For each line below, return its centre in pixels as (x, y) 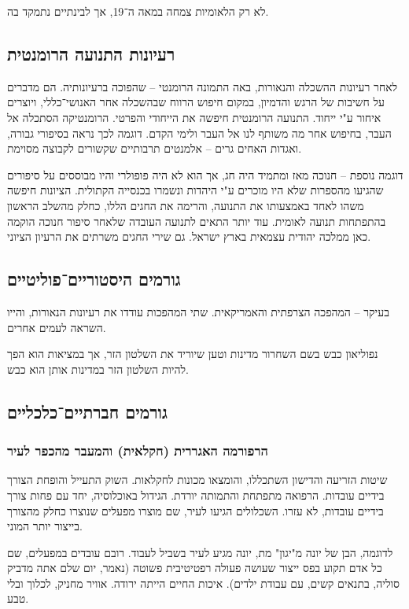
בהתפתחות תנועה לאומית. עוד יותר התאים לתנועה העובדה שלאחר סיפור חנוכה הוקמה (197, 221)
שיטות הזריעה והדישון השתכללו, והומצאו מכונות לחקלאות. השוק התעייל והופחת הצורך (197, 480)
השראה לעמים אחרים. (57, 327)
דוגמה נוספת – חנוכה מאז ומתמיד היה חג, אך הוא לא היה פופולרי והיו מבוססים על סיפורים (205, 174)
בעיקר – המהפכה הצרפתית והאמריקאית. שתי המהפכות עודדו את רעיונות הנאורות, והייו (198, 311)
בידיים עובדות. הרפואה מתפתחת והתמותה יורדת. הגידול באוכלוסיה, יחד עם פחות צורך (196, 495)
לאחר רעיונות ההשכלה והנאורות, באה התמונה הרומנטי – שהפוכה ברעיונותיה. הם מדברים (203, 86)
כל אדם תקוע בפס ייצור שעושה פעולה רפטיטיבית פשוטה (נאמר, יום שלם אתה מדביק (195, 568)
